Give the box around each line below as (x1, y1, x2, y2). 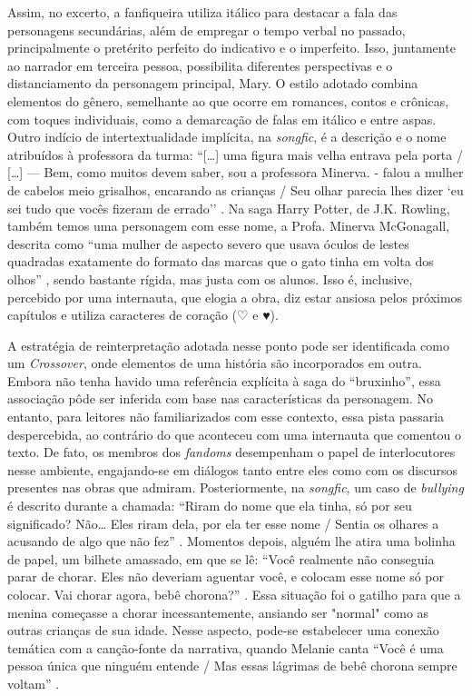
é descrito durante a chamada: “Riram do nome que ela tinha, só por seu (7, 496, 412, 515)
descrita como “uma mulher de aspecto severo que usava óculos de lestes (7, 234, 409, 253)
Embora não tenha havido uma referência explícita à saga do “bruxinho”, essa (7, 371, 441, 390)
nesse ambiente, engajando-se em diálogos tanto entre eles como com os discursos (7, 460, 458, 479)
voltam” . (7, 673, 60, 692)
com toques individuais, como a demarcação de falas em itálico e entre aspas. (7, 109, 437, 128)
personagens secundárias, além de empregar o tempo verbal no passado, (7, 20, 406, 39)
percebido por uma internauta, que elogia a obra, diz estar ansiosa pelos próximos (7, 287, 463, 306)
